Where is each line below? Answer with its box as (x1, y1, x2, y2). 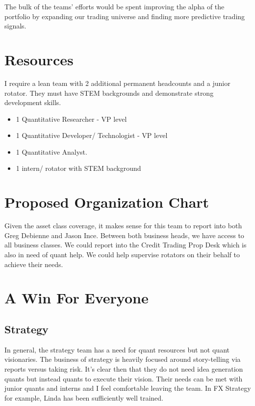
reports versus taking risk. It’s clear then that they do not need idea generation (4, 363, 243, 374)
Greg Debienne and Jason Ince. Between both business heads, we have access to (4, 230, 244, 240)
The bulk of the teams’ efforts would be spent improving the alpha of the (4, 1, 225, 11)
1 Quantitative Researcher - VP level (16, 113, 127, 124)
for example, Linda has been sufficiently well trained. (4, 392, 163, 403)
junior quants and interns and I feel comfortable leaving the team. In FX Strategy (4, 383, 251, 393)
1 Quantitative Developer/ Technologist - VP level (16, 130, 168, 140)
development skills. (4, 97, 61, 108)
